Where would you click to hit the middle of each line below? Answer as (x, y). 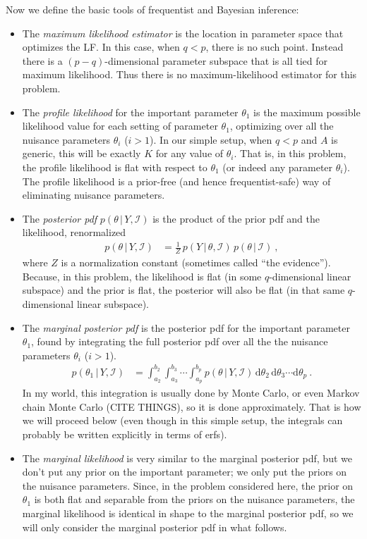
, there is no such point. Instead (275, 47)
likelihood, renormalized (74, 232)
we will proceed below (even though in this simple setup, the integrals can (182, 420)
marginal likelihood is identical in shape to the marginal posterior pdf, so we (188, 513)
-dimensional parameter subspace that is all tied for (216, 60)
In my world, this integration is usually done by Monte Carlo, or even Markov (191, 393)
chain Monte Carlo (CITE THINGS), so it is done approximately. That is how (192, 406)
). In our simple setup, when (211, 139)
